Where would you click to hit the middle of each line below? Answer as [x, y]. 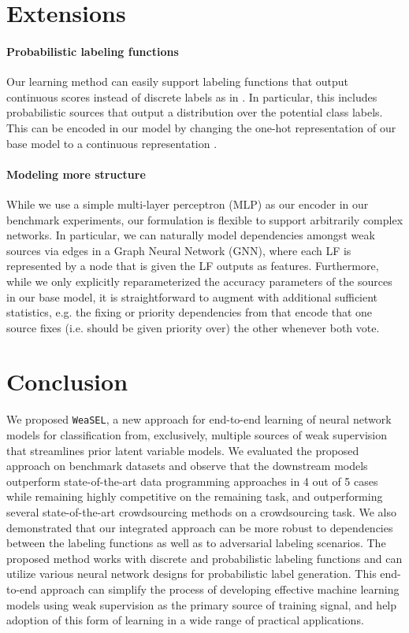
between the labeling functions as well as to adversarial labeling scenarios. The [196, 543]
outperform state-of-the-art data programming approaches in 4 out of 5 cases [192, 481]
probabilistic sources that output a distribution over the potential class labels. [195, 112]
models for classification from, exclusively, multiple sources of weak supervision [197, 435]
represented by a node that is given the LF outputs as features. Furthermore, [193, 266]
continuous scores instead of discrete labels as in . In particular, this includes [192, 96]
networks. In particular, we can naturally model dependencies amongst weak [191, 235]
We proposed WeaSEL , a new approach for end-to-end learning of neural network [199, 419]
